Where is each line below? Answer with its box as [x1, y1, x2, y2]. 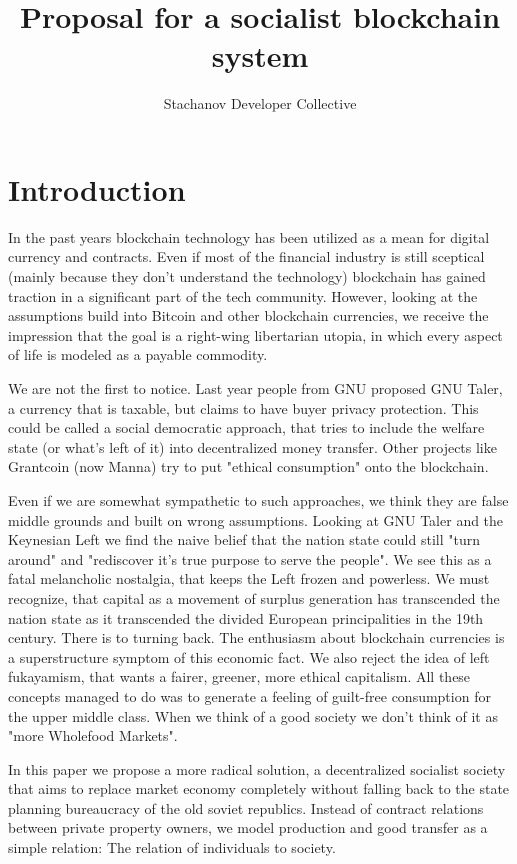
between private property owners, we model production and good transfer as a [8, 817, 488, 838]
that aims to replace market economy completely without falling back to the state [8, 778, 510, 799]
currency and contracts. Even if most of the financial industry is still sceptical [8, 246, 485, 267]
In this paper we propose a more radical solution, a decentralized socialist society [8, 758, 506, 779]
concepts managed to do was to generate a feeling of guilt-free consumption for [8, 685, 491, 706]
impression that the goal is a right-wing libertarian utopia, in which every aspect [8, 324, 503, 345]
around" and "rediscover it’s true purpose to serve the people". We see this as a [8, 548, 492, 569]
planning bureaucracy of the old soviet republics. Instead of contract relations [8, 797, 484, 818]
